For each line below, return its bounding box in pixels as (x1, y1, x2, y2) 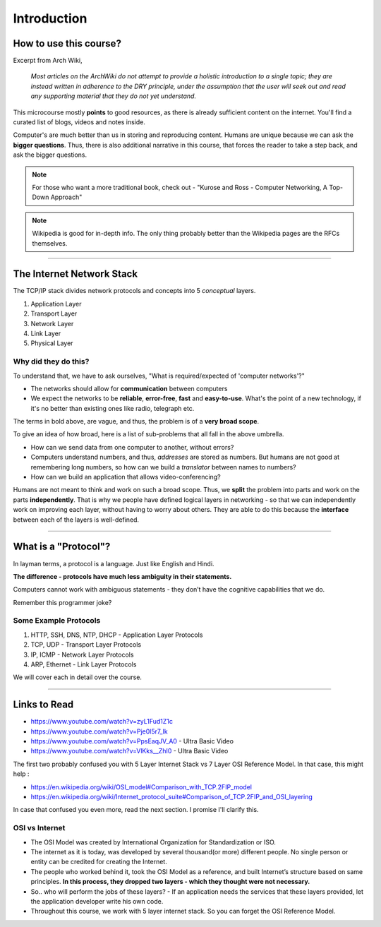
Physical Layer (30, 339, 73, 347)
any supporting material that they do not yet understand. (30, 92, 197, 100)
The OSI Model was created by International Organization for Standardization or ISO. (30, 837, 277, 847)
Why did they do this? (13, 357, 90, 366)
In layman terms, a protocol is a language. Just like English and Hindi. (13, 559, 214, 568)
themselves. (32, 239, 68, 247)
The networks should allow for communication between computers (30, 384, 228, 393)
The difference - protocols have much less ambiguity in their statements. (13, 572, 232, 580)
